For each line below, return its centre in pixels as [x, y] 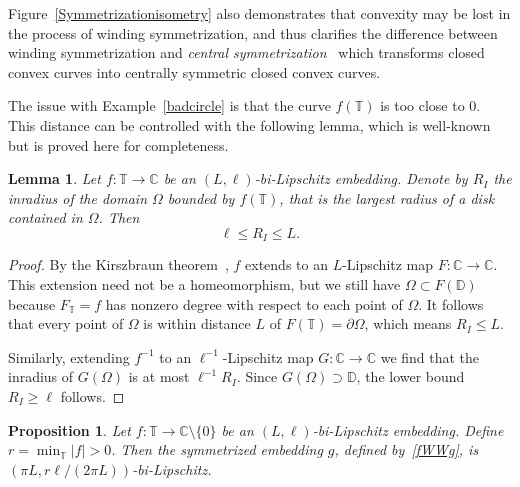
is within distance [197, 323]
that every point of [66, 323]
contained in [45, 217]
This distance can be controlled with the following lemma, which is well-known [249, 124]
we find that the [430, 356]
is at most [159, 376]
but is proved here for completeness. [118, 144]
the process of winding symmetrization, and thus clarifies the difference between [253, 32]
